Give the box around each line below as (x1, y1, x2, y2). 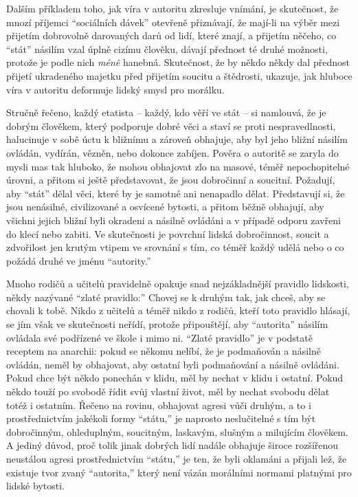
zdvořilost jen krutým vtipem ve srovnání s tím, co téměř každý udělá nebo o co (6, 240, 344, 254)
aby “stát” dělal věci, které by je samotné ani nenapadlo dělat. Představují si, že (6, 186, 345, 200)
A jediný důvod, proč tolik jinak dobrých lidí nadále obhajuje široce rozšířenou (6, 438, 339, 452)
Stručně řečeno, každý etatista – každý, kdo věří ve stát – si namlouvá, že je (6, 105, 326, 120)
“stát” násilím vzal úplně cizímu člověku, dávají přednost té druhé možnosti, (6, 41, 328, 56)
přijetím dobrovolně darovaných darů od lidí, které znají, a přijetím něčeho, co (6, 28, 337, 43)
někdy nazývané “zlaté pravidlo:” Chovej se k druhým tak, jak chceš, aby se (6, 289, 326, 304)
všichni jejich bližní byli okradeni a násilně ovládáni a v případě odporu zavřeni (6, 212, 341, 227)
